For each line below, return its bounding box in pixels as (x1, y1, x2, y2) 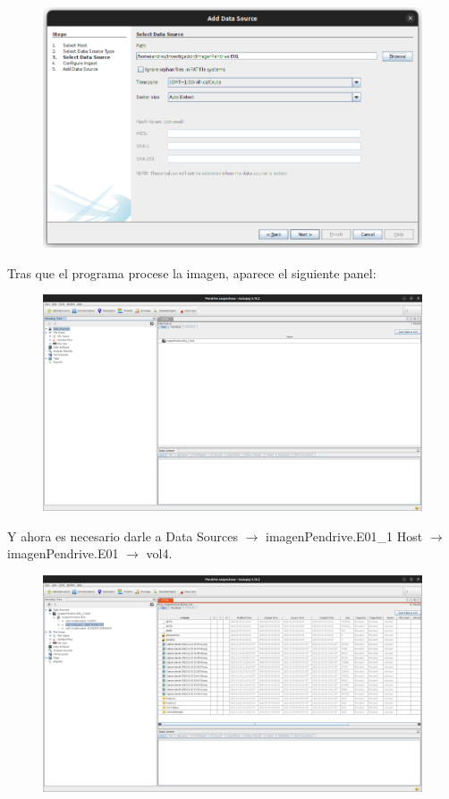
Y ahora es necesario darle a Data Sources (7, 526, 238, 545)
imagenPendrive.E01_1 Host (266, 526, 423, 545)
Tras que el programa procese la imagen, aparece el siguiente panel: (7, 263, 377, 282)
